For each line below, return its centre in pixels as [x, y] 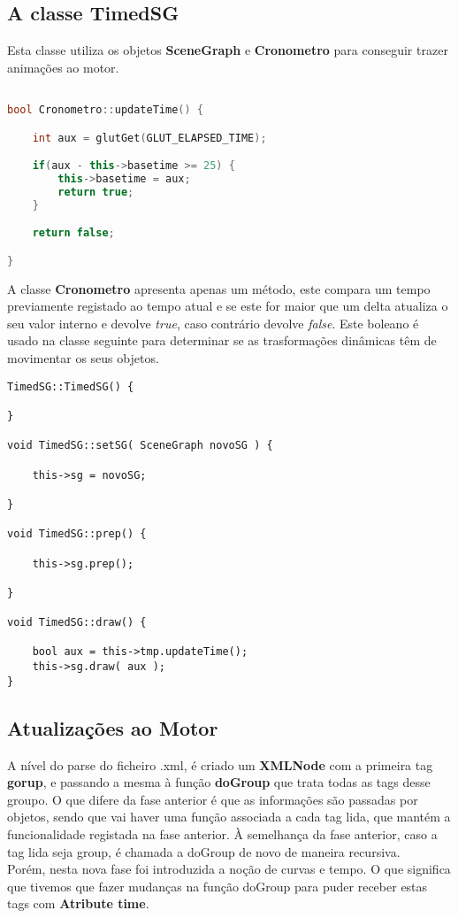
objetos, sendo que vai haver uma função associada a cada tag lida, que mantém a [229, 817]
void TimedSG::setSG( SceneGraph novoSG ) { [140, 446]
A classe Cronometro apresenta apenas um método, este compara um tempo [219, 288]
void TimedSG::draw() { [77, 623]
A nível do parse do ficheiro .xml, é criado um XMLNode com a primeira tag [220, 764]
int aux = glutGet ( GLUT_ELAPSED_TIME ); [149, 138]
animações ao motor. [63, 67]
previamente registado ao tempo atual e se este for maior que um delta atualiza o [228, 306]
